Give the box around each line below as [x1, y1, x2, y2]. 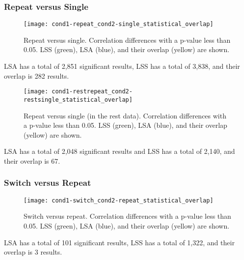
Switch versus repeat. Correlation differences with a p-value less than [24, 211, 231, 221]
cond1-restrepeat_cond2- [52, 88, 133, 95]
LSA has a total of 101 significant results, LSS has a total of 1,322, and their [4, 237, 235, 247]
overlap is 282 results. [4, 70, 69, 81]
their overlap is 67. [4, 155, 60, 166]
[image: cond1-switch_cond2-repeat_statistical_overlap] [24, 197, 214, 204]
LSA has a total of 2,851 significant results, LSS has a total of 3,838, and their [4, 61, 240, 71]
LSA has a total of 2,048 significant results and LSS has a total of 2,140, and [4, 146, 235, 156]
